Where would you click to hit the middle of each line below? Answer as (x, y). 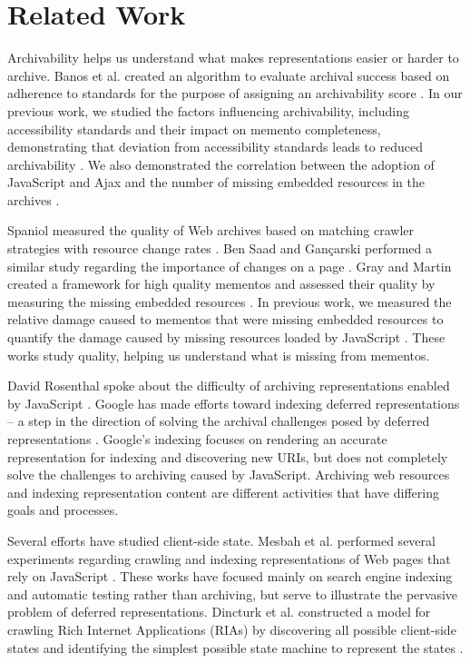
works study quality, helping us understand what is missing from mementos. (219, 355)
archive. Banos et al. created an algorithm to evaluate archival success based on (229, 75)
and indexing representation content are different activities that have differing (223, 492)
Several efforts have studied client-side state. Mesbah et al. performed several (221, 540)
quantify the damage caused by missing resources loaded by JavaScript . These (226, 337)
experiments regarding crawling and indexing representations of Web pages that (229, 558)
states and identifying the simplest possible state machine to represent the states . (235, 647)
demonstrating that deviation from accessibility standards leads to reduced (215, 147)
